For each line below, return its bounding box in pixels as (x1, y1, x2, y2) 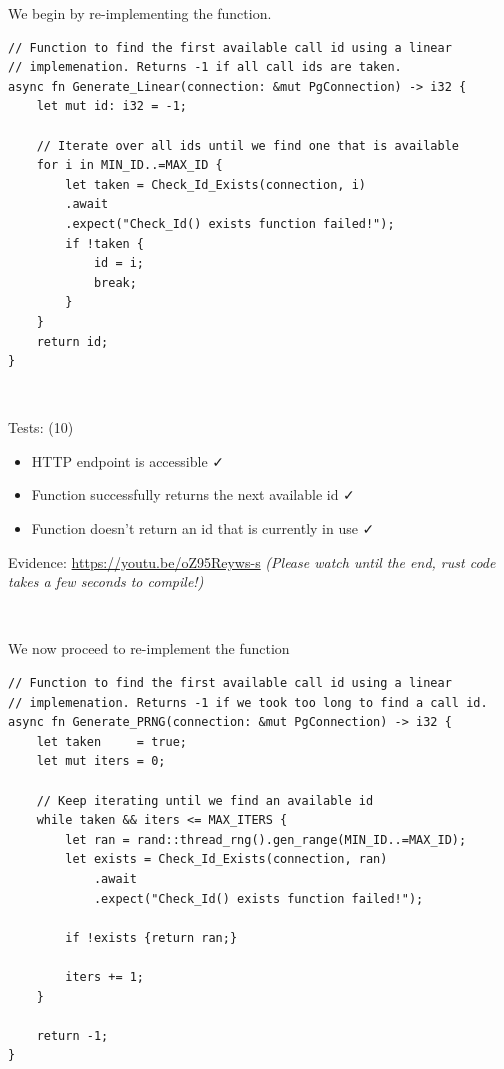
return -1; (36, 1028, 109, 1043)
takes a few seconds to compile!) (8, 571, 204, 592)
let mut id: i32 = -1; (36, 99, 187, 114)
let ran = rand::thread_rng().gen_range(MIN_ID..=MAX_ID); (65, 832, 467, 847)
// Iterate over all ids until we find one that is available (36, 138, 460, 153)
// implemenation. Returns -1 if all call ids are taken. (8, 60, 402, 75)
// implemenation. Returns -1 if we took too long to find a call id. (8, 695, 488, 710)
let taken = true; (36, 734, 187, 749)
